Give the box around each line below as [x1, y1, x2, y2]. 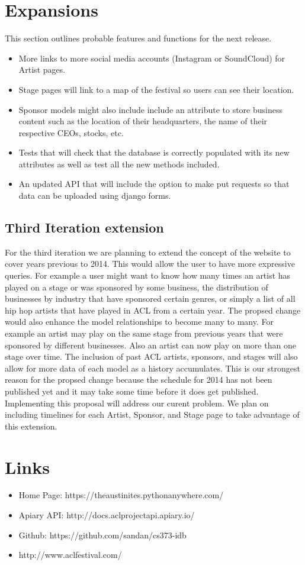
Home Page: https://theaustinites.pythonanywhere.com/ [18, 489, 224, 501]
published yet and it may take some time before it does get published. [5, 385, 259, 397]
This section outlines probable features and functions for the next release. [5, 32, 272, 44]
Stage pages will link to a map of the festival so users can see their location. [18, 83, 294, 95]
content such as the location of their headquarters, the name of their [18, 115, 268, 127]
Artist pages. [18, 63, 66, 76]
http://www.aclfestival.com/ [18, 548, 122, 561]
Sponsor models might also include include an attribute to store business [18, 103, 282, 115]
